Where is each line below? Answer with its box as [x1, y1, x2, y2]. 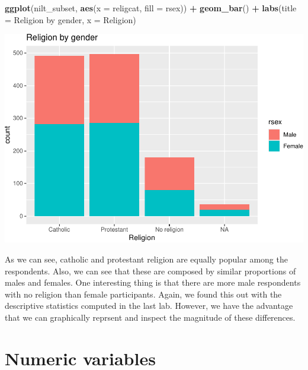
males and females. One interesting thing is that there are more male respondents [5, 276, 301, 289]
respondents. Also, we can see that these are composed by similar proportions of [5, 264, 296, 277]
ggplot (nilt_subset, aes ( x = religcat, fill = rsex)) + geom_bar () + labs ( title [5, 2, 297, 14]
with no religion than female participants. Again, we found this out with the [5, 287, 282, 300]
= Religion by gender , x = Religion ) [5, 13, 136, 26]
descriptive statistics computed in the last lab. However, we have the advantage [5, 299, 293, 312]
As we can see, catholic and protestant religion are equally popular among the [5, 252, 288, 265]
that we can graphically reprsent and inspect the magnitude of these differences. [5, 311, 296, 323]
